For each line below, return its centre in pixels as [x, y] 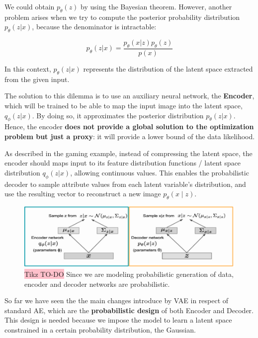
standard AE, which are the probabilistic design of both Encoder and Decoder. [129, 310]
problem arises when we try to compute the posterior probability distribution [122, 17]
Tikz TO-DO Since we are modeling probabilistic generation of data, [129, 274]
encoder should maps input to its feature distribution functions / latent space [123, 163]
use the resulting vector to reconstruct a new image [83, 194]
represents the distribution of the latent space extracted [168, 69]
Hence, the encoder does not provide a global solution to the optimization [129, 127]
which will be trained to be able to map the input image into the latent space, [124, 105]
